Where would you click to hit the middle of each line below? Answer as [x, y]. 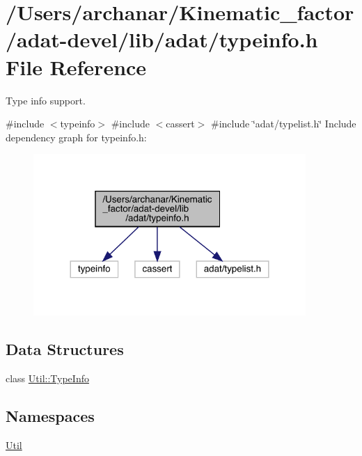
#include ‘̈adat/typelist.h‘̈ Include [284, 124]
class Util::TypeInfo [47, 378]
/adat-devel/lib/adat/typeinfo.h [162, 39]
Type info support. [46, 100]
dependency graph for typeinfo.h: [76, 137]
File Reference [76, 66]
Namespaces [50, 416]
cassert [180, 124]
